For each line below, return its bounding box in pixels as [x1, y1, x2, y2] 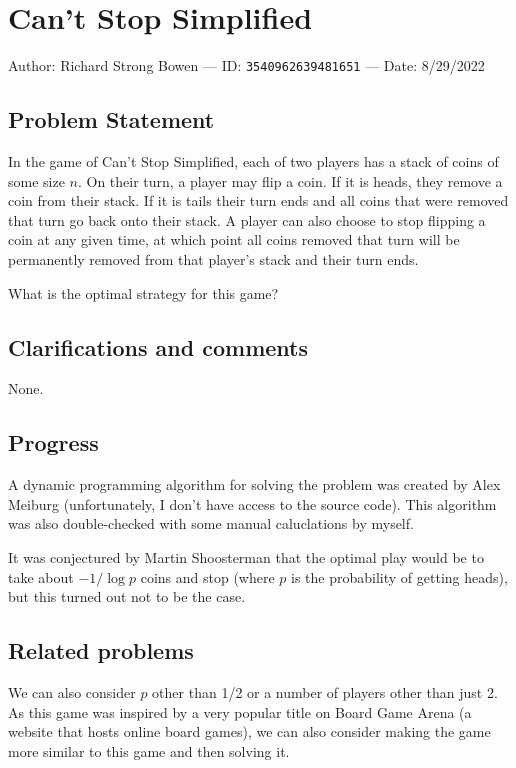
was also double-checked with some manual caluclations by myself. [8, 513, 414, 534]
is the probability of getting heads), [291, 566, 508, 587]
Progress [8, 427, 99, 458]
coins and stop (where [140, 566, 275, 587]
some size [8, 170, 65, 191]
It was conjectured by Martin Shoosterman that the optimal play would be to [8, 546, 484, 567]
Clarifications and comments [8, 331, 308, 362]
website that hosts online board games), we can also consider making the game [8, 721, 491, 742]
